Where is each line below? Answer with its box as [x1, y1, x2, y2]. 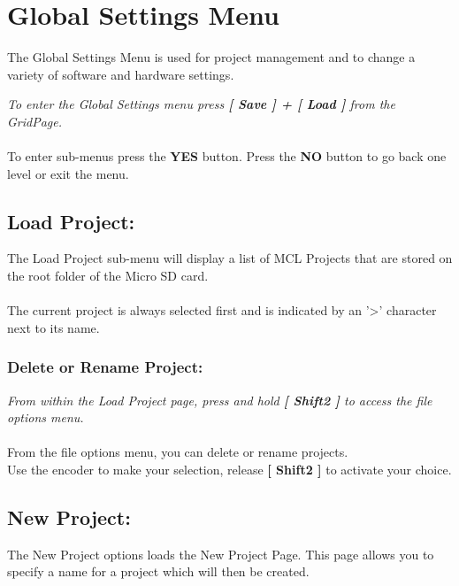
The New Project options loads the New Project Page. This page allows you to [7, 544, 434, 563]
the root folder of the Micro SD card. [7, 266, 209, 285]
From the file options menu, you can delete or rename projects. [7, 443, 348, 461]
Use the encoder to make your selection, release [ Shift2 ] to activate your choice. [7, 460, 452, 479]
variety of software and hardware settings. [7, 65, 234, 83]
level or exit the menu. [7, 164, 129, 182]
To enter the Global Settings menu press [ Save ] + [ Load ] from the [7, 95, 395, 113]
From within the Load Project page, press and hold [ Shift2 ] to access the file [7, 390, 432, 409]
